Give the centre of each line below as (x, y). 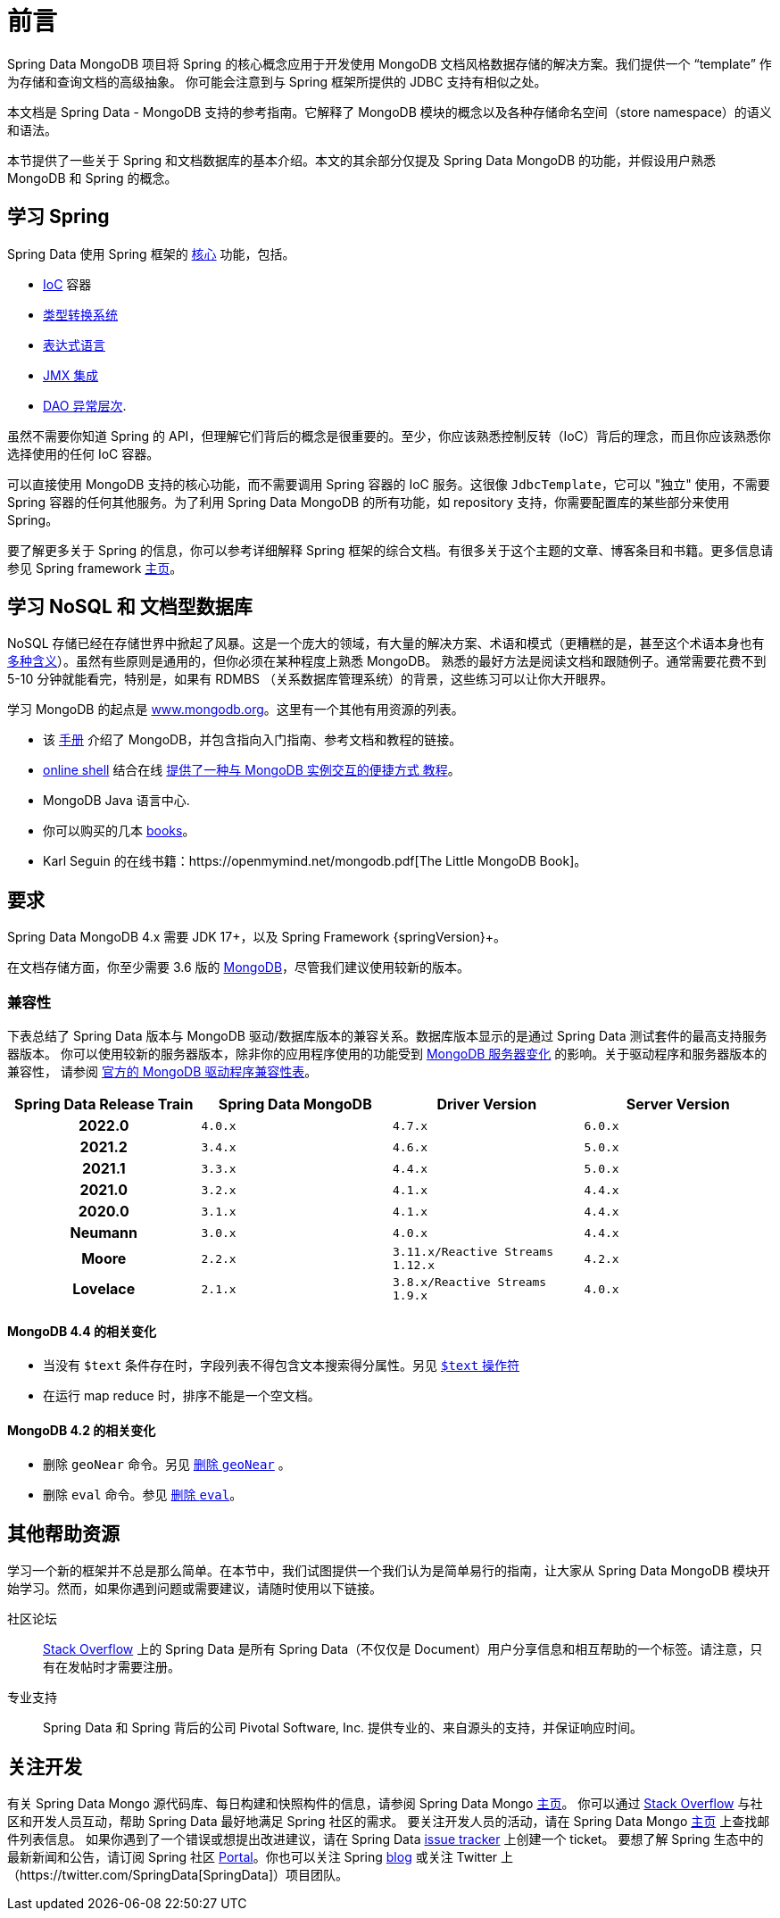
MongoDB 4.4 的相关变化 (82, 1331)
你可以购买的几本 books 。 (119, 831)
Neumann (104, 1233)
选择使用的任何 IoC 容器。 (83, 453)
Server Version (678, 1104)
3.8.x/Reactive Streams (470, 1283)
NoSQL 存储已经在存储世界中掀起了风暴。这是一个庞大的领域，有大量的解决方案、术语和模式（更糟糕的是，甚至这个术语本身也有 (386, 643)
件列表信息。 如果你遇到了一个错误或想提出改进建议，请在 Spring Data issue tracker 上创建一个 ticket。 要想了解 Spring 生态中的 (386, 1839)
